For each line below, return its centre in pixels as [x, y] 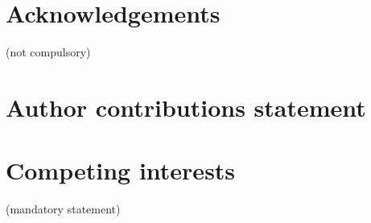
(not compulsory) [48, 52]
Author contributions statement [186, 107]
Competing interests [121, 170]
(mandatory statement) [63, 209]
